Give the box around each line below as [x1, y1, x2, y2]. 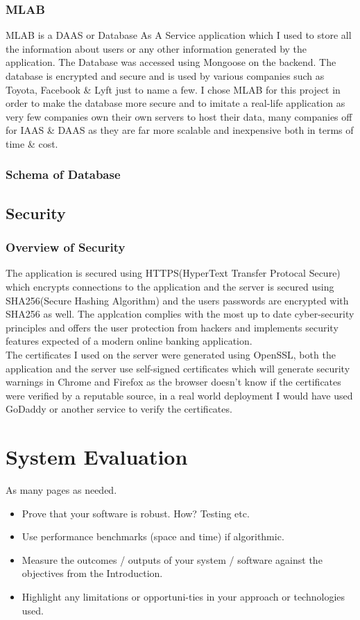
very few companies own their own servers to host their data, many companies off [6, 109, 352, 123]
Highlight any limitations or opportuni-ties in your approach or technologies [22, 589, 345, 604]
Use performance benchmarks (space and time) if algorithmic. [22, 529, 284, 544]
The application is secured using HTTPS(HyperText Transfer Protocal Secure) [6, 266, 341, 280]
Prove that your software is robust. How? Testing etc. [22, 506, 250, 520]
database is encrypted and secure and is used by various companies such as [6, 69, 325, 83]
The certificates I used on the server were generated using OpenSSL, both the [6, 347, 336, 361]
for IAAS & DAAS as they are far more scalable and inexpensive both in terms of [6, 123, 354, 137]
